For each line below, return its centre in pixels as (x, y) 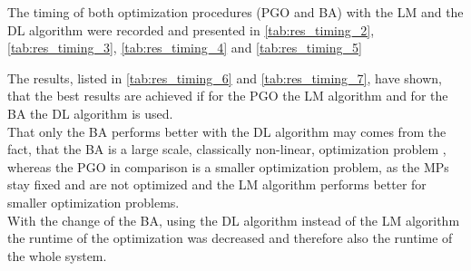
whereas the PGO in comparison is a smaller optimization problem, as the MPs (228, 166)
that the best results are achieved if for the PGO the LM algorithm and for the (228, 96)
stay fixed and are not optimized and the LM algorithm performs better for (217, 184)
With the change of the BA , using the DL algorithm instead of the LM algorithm (234, 220)
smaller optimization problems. (93, 202)
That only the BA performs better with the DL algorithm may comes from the (227, 131)
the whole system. (57, 255)
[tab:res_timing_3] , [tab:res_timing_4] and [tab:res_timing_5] (185, 48)
